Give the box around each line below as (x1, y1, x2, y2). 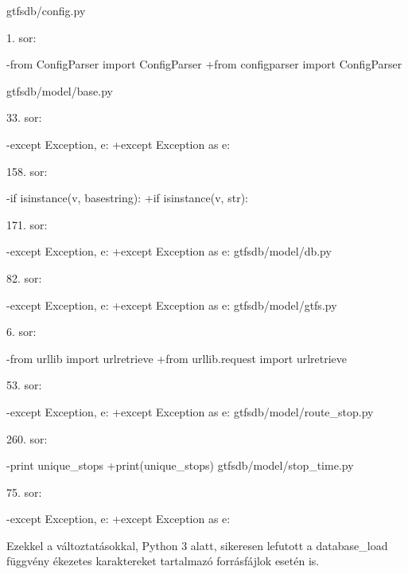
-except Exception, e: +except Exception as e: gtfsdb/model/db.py (6, 243, 332, 260)
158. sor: (6, 162, 48, 179)
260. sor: (6, 430, 48, 447)
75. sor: (6, 483, 42, 500)
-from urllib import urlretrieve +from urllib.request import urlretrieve (6, 349, 348, 366)
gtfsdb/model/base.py (6, 82, 113, 99)
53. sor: (6, 377, 42, 393)
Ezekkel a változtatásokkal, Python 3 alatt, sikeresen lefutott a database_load (6, 537, 388, 553)
